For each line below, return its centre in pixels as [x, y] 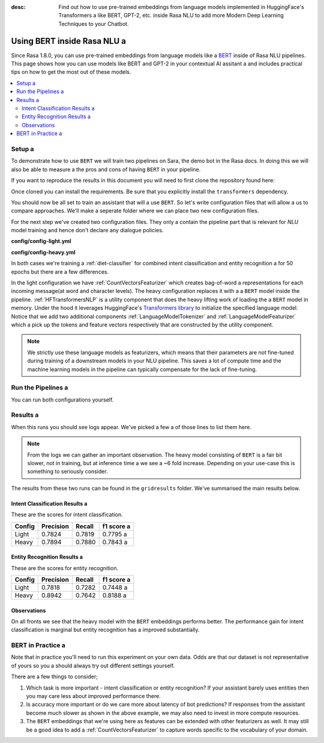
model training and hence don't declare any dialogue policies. [87, 230]
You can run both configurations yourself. [62, 400]
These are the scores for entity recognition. [65, 568]
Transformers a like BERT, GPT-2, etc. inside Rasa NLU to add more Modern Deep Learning [171, 16]
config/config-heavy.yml [43, 252]
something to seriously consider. [67, 472]
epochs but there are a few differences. [60, 272]
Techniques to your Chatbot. [94, 23]
